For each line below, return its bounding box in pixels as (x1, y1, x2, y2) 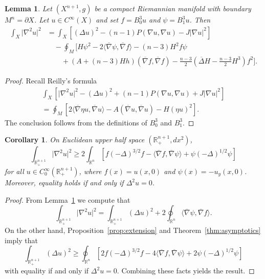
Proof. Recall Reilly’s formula (5, 75, 97, 85)
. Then (189, 14, 211, 25)
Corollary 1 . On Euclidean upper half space (5, 134, 145, 145)
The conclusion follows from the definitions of (5, 117, 147, 127)
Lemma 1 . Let (5, 3, 52, 13)
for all (5, 166, 24, 177)
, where (79, 166, 102, 177)
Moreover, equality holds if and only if (5, 177, 124, 188)
